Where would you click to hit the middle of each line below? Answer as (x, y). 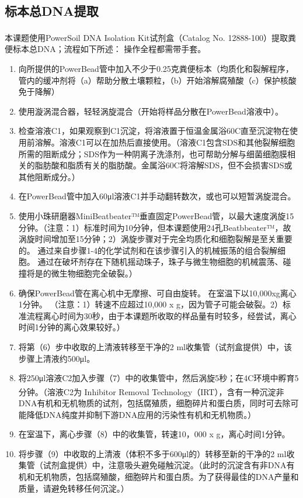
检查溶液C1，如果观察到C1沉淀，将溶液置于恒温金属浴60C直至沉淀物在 (154, 131)
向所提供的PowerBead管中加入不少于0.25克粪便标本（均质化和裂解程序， (156, 69)
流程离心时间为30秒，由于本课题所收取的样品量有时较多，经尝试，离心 (161, 315)
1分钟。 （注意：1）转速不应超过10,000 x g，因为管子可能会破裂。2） (151, 304)
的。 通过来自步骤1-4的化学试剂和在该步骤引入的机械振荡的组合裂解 (148, 250)
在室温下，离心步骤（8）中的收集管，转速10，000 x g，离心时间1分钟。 (154, 434)
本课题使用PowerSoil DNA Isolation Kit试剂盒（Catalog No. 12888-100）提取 (147, 37)
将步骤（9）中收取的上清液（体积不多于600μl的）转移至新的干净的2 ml (152, 453)
